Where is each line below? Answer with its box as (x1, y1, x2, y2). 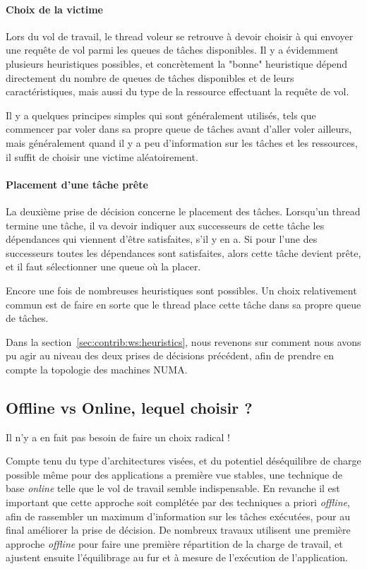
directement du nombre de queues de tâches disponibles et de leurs (6, 70, 294, 85)
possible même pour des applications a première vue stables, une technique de (6, 467, 342, 481)
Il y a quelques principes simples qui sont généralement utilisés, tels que (6, 107, 316, 122)
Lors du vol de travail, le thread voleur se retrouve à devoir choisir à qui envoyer (6, 28, 354, 43)
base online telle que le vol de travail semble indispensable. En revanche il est (6, 481, 340, 496)
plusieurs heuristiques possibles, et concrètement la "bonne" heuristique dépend (6, 56, 348, 71)
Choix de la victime (6, 1, 103, 16)
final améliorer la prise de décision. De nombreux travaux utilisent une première (6, 522, 351, 537)
